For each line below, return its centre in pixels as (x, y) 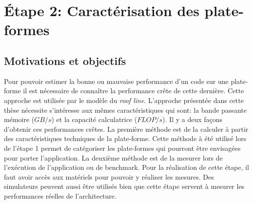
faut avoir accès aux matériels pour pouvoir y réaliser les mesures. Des (109, 176)
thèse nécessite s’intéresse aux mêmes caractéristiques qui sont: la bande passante (125, 110)
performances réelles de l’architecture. (60, 195)
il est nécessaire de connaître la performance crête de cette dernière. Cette (134, 91)
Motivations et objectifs (65, 60)
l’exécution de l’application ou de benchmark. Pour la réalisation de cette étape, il (126, 167)
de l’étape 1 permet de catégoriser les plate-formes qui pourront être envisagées (122, 148)
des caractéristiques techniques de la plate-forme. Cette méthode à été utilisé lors (125, 138)
